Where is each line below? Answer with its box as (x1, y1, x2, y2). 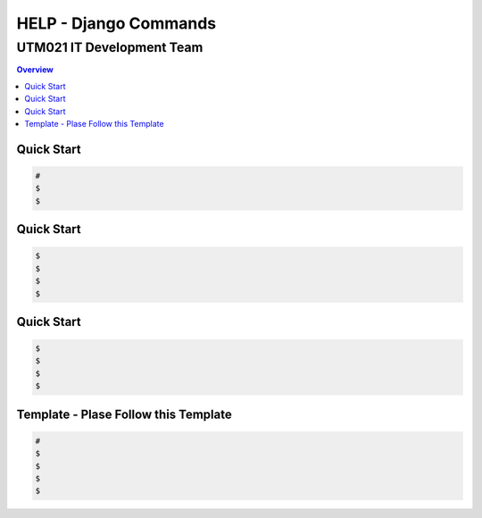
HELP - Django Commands (16, 13, 217, 33)
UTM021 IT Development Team (16, 39, 204, 55)
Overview (16, 64, 54, 75)
